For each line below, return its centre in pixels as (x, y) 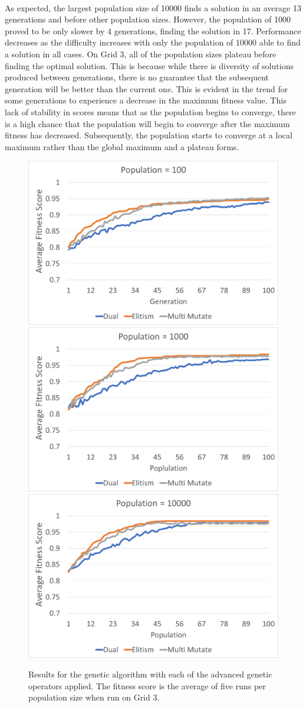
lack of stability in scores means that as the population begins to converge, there (150, 111)
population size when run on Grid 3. (94, 697)
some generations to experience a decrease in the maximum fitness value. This (146, 100)
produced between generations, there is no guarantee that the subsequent (137, 77)
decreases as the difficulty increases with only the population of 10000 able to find (153, 42)
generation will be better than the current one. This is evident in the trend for (147, 88)
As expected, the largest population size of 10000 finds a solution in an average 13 (153, 7)
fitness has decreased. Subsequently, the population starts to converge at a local (149, 135)
